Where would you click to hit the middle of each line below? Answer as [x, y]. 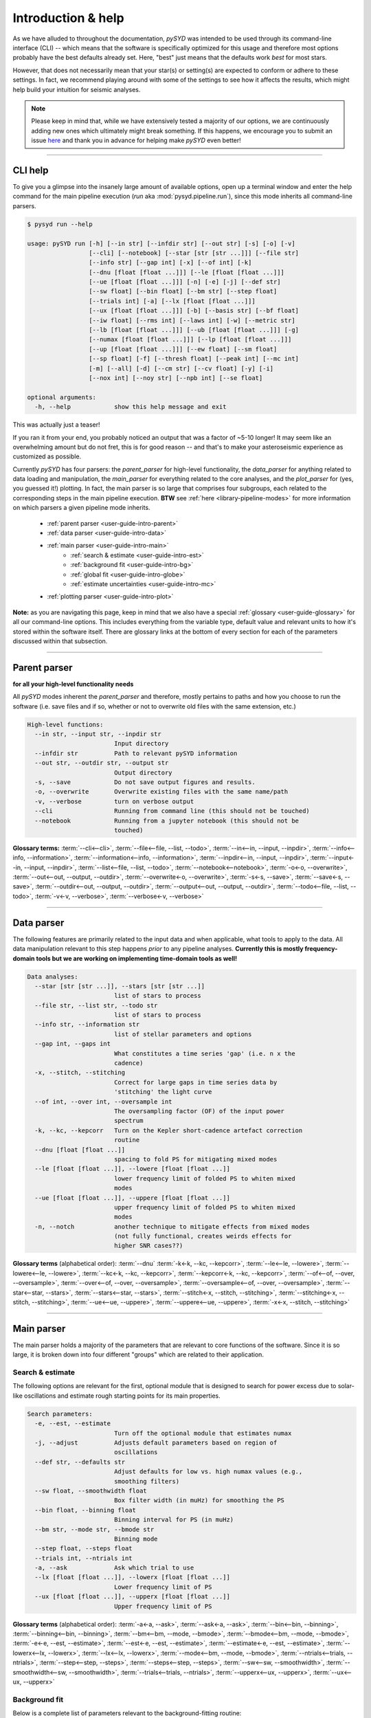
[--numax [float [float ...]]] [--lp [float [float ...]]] [190, 339]
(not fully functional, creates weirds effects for [203, 1236]
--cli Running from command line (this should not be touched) [172, 811]
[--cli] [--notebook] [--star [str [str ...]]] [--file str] [193, 253]
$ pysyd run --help [60, 224]
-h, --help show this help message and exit [131, 407]
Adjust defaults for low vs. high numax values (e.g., [208, 1472]
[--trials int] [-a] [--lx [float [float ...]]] [172, 301]
